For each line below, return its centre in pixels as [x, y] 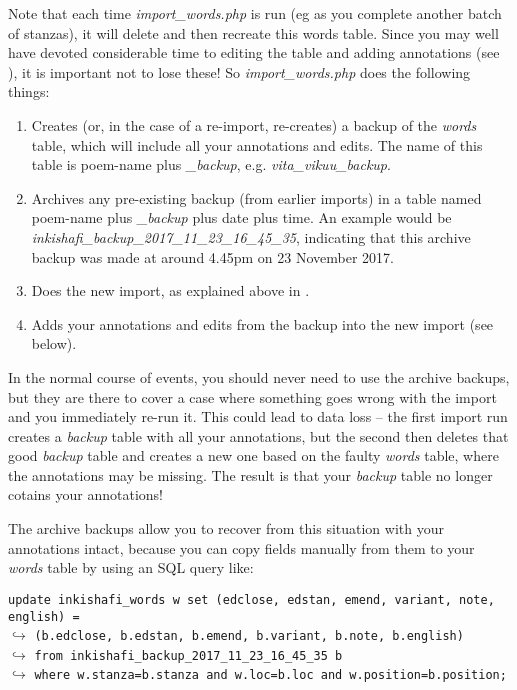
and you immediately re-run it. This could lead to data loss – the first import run [258, 416]
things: [29, 91]
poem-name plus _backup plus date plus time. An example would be [241, 217]
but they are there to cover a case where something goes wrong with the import [252, 396]
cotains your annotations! [85, 494]
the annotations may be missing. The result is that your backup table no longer [250, 474]
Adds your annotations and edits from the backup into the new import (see [262, 323]
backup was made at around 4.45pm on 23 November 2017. [212, 256]
